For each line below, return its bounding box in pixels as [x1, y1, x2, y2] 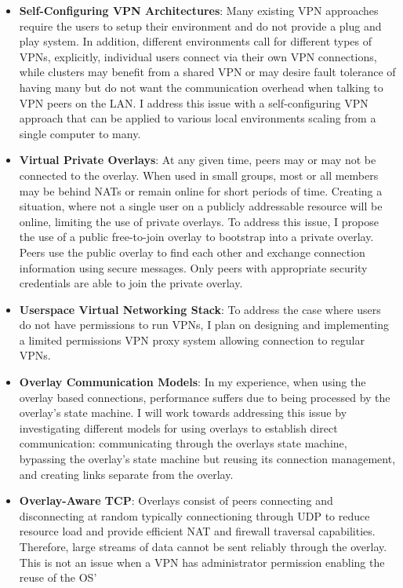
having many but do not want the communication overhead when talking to [19, 79, 383, 95]
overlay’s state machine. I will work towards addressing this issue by [19, 404, 347, 421]
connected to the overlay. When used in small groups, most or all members [19, 166, 379, 183]
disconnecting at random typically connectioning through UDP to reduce [19, 507, 370, 524]
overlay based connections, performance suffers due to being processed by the [19, 389, 390, 405]
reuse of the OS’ [19, 569, 97, 586]
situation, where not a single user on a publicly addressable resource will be [19, 198, 383, 214]
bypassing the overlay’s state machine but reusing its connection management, [19, 451, 396, 467]
